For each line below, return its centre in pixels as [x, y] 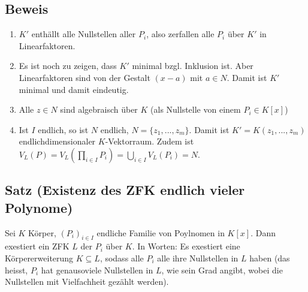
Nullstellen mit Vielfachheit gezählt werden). [87, 282]
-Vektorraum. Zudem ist [150, 141]
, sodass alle [122, 258]
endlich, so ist [63, 129]
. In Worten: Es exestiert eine [186, 246]
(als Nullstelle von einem [196, 109]
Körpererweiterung [39, 258]
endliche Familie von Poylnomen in [161, 232]
